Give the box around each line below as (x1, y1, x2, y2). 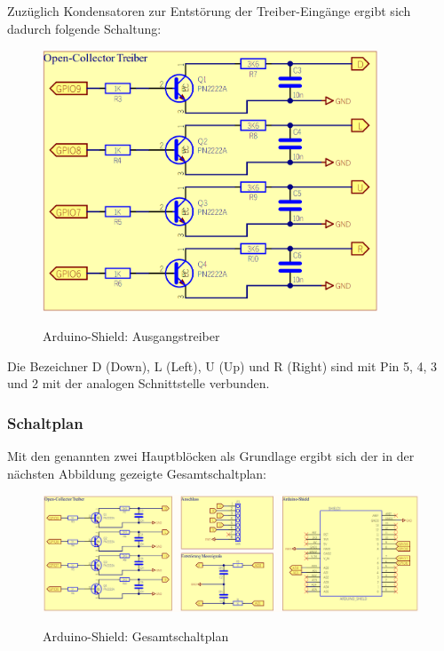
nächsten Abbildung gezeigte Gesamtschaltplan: (7, 464, 266, 482)
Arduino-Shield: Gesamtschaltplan (43, 627, 229, 646)
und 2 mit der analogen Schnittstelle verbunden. (7, 374, 270, 393)
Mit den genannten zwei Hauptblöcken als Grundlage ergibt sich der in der (7, 447, 415, 465)
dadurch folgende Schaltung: (7, 19, 162, 37)
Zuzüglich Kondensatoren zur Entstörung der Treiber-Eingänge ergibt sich (7, 2, 411, 20)
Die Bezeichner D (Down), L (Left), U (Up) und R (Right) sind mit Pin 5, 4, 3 (7, 356, 438, 375)
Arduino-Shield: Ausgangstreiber (43, 327, 220, 345)
